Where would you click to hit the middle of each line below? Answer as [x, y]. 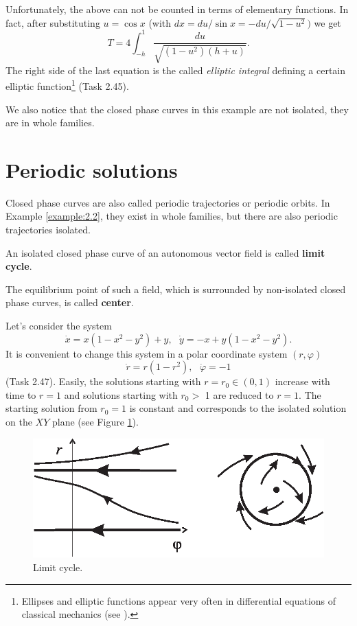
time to [21, 394]
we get [327, 22]
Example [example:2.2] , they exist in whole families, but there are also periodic [172, 216]
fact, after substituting [53, 22]
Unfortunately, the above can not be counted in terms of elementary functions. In [177, 9]
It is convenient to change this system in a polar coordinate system [147, 353]
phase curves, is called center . [70, 302]
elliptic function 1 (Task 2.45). [67, 85]
